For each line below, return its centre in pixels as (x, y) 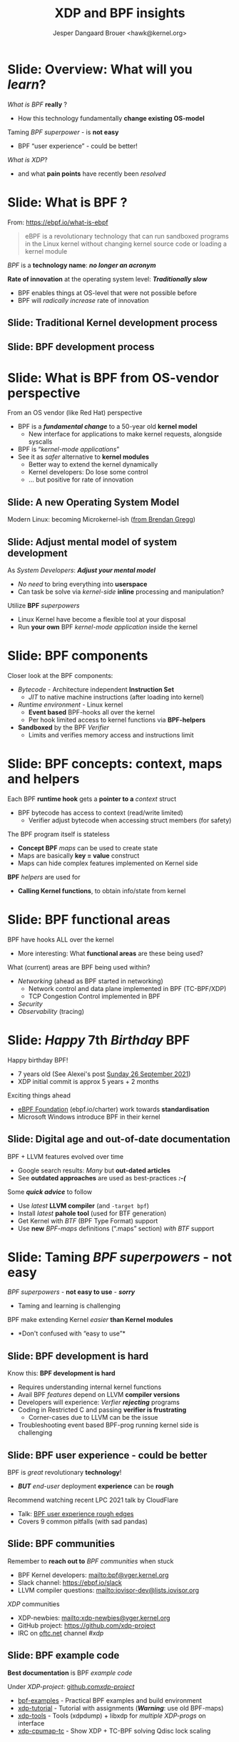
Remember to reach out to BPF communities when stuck (91, 1561)
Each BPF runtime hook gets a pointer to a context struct (92, 799)
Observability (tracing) (51, 1011)
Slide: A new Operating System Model (93, 502)
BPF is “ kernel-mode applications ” (68, 449)
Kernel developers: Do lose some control (88, 472)
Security (30, 1004)
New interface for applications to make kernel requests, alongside (125, 434)
